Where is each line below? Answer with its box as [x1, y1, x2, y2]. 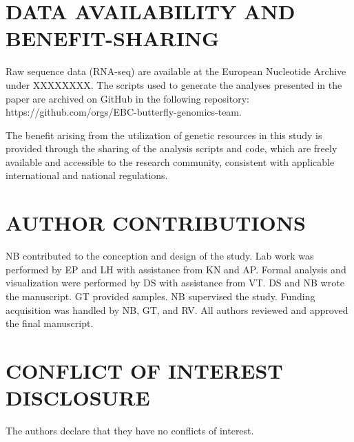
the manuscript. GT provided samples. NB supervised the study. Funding [6, 288, 315, 303]
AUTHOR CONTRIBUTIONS [6, 209, 306, 237]
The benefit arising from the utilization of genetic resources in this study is [6, 127, 322, 142]
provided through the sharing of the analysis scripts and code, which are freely [6, 141, 337, 156]
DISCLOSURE [6, 383, 150, 412]
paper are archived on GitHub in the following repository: [6, 91, 249, 105]
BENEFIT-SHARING [6, 24, 220, 52]
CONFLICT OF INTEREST [6, 356, 283, 384]
